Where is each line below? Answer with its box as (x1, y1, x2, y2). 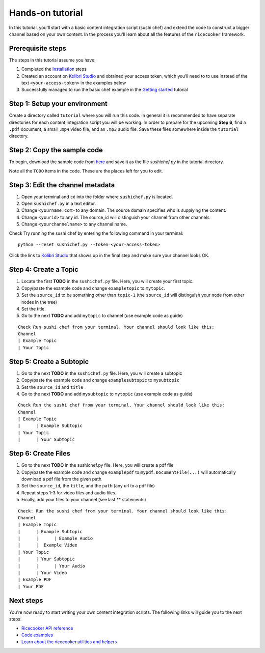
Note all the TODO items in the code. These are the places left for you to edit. (9, 168, 163, 174)
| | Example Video (18, 542, 78, 548)
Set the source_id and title (21, 384, 83, 390)
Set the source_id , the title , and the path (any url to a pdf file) (21, 483, 155, 489)
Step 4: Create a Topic (9, 265, 79, 274)
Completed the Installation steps (21, 66, 87, 72)
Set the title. (21, 306, 46, 312)
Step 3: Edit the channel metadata (9, 181, 115, 189)
